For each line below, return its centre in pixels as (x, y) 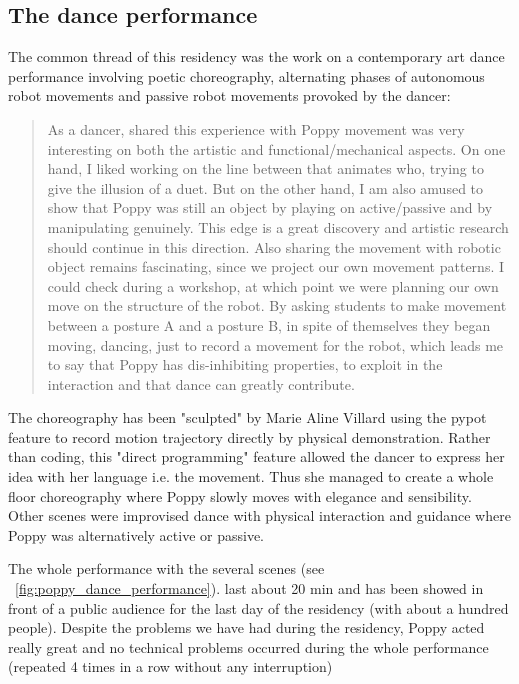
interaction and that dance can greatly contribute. (201, 383)
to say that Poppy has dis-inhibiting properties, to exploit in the (245, 364)
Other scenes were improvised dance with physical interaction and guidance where (259, 515)
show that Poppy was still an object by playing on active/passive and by (270, 207)
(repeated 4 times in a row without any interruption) (170, 666)
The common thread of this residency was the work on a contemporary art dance (256, 56)
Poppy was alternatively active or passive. (136, 534)
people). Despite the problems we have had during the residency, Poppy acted (246, 627)
